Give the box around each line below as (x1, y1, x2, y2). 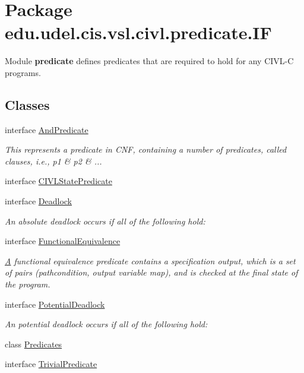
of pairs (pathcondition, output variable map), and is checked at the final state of (5, 266, 298, 279)
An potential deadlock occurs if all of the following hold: (5, 318, 208, 330)
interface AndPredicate (5, 123, 88, 135)
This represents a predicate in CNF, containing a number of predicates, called (5, 143, 287, 156)
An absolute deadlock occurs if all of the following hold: (5, 214, 205, 227)
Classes (5, 95, 50, 113)
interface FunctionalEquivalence (5, 235, 121, 247)
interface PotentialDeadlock (5, 298, 105, 310)
